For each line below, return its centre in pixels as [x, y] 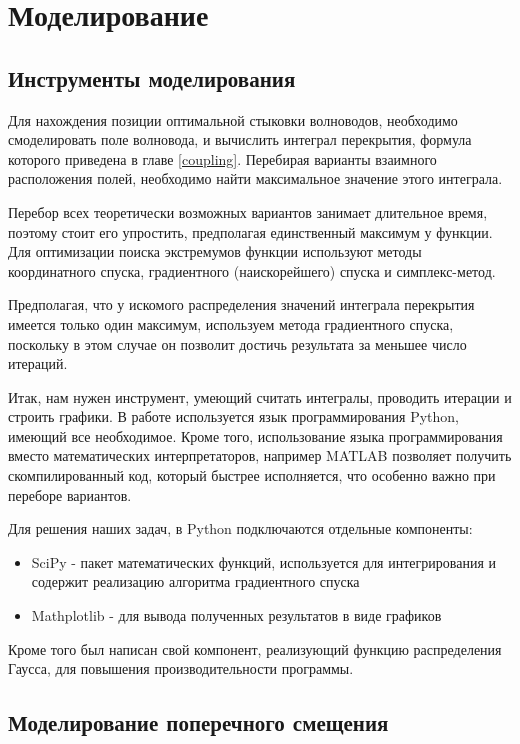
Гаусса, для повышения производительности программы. [181, 668]
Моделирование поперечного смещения [198, 722]
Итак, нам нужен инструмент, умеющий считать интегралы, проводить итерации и [260, 396]
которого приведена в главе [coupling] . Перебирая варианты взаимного [222, 158]
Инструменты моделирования [152, 77]
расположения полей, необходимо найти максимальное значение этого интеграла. [255, 178]
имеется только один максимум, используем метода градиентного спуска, [231, 323]
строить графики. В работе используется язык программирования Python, [233, 416]
